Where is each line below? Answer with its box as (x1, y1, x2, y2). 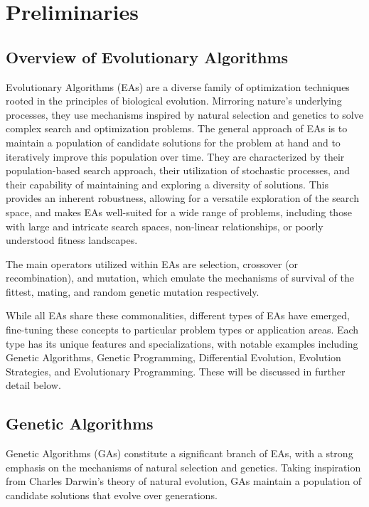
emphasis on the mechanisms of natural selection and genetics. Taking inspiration (6, 459, 361, 474)
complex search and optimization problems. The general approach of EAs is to (6, 121, 348, 136)
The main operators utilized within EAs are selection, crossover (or (6, 256, 299, 271)
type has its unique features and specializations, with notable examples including (6, 336, 358, 351)
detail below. (6, 378, 61, 393)
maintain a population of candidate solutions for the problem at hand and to (6, 134, 341, 149)
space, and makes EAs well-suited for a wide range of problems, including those (6, 204, 352, 219)
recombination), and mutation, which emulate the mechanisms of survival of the (6, 270, 354, 285)
